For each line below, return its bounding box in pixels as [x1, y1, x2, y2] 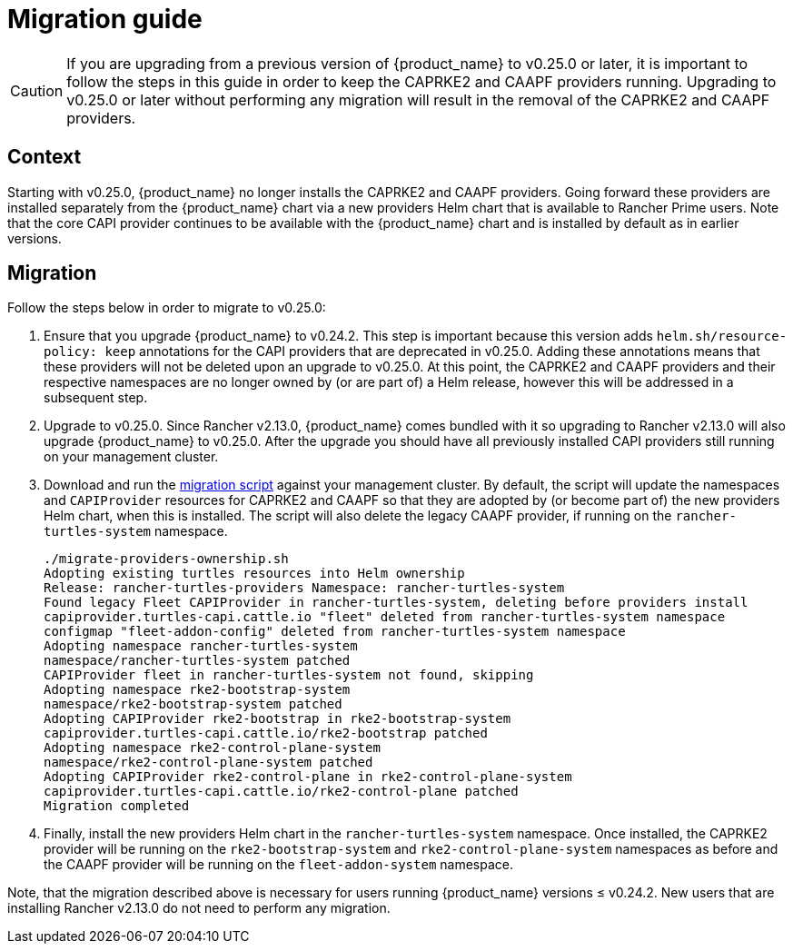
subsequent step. [44, 390, 148, 406]
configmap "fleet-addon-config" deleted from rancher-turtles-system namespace [44, 624, 626, 639]
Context [7, 145, 82, 169]
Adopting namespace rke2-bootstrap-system [44, 682, 351, 698]
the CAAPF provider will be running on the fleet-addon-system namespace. [44, 857, 513, 873]
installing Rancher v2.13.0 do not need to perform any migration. [7, 900, 391, 916]
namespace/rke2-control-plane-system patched [44, 755, 373, 770]
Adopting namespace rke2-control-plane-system [44, 740, 381, 756]
